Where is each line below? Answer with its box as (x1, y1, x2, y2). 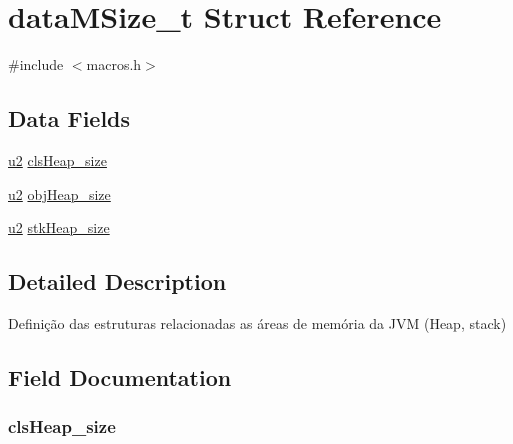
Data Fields (8, 103, 131, 134)
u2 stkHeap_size (8, 217, 110, 238)
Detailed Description (8, 266, 227, 297)
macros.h (86, 54, 142, 75)
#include (8, 54, 64, 75)
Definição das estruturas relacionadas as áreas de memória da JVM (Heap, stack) (8, 312, 507, 333)
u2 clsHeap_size (8, 149, 107, 170)
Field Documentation (8, 361, 232, 392)
